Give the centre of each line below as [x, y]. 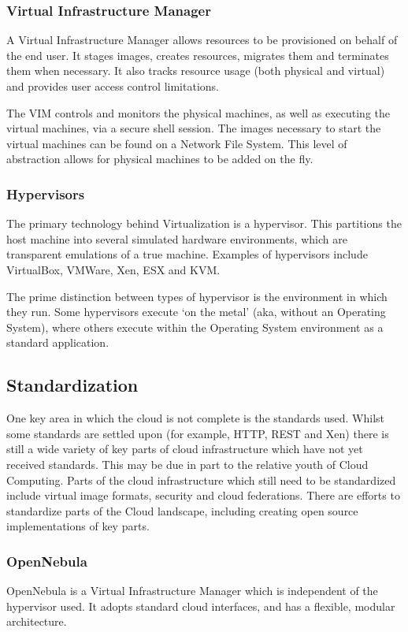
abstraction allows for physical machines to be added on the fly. [160, 159]
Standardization [72, 385]
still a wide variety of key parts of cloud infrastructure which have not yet [185, 449]
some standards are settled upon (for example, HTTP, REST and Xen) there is [198, 433]
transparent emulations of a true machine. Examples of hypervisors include [187, 254]
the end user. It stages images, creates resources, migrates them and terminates [198, 55]
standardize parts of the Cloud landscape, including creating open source [182, 510]
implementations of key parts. [78, 526]
